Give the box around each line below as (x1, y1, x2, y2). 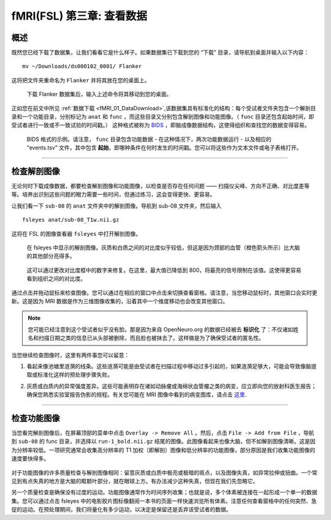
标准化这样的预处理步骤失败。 (37, 371, 113, 379)
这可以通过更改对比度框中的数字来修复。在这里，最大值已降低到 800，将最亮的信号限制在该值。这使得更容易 (26, 266, 302, 274)
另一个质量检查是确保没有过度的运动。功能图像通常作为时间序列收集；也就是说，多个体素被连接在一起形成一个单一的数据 (11, 489, 318, 496)
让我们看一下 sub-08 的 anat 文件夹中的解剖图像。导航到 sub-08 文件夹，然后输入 (11, 202, 222, 209)
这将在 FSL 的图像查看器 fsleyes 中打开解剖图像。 (11, 230, 141, 237)
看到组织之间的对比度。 (26, 275, 86, 282)
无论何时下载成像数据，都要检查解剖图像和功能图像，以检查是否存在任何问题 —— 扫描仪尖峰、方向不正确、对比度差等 (11, 183, 310, 190)
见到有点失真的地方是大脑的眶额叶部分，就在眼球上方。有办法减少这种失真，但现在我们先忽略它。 (11, 477, 259, 484)
